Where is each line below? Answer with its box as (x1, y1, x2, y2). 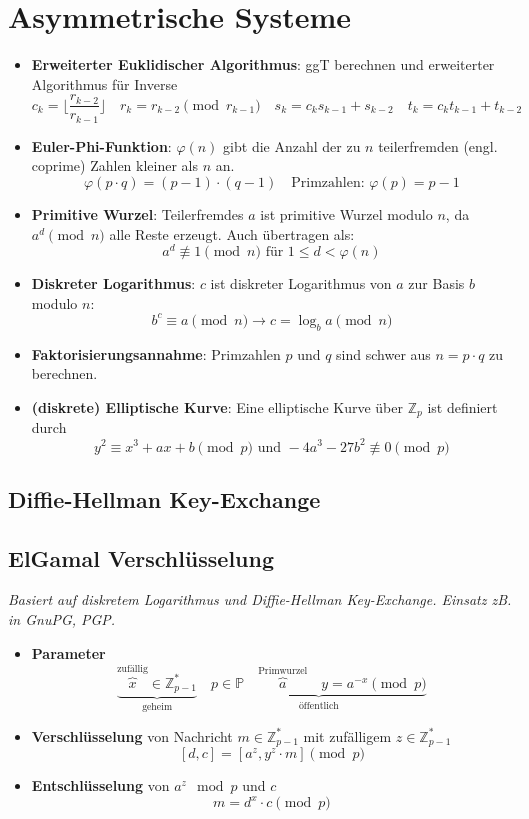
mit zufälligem (303, 725, 392, 746)
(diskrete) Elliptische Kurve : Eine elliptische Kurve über (31, 396, 403, 417)
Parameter (31, 642, 106, 663)
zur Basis (408, 273, 465, 294)
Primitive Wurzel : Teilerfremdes (31, 204, 244, 225)
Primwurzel (258, 665, 308, 676)
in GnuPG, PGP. (8, 609, 116, 630)
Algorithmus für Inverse (31, 73, 178, 94)
